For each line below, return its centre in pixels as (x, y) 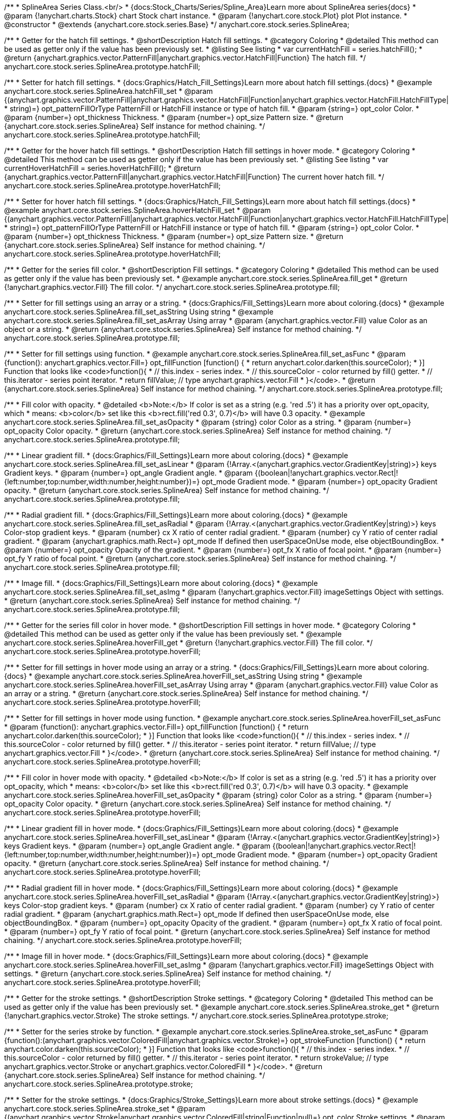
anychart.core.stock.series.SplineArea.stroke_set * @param (105, 1108)
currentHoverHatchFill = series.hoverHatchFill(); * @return (103, 168)
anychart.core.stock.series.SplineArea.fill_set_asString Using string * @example (139, 312)
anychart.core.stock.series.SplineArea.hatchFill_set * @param (109, 91)
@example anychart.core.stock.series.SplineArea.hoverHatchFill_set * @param (137, 210)
